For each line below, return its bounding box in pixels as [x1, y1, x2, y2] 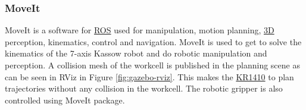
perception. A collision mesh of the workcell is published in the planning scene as [5, 59, 300, 71]
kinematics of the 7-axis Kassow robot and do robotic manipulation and [5, 47, 267, 59]
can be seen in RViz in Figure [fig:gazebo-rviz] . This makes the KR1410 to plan [5, 70, 294, 83]
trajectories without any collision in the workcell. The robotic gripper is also [5, 82, 283, 95]
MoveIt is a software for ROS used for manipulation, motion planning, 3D [5, 24, 274, 36]
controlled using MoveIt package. [5, 93, 125, 106]
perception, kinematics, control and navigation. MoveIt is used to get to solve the [5, 35, 302, 48]
